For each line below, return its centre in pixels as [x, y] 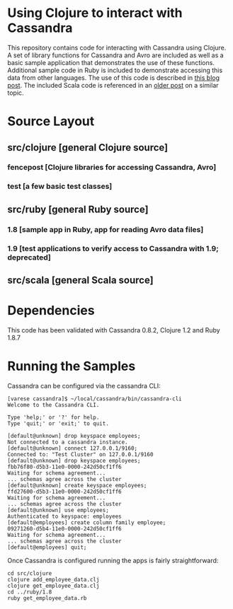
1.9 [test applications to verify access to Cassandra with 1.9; [113, 248]
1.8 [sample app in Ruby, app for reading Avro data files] [106, 229]
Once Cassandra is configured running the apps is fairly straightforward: [113, 560]
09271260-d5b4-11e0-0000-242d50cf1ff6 [64, 528]
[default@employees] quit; [47, 547]
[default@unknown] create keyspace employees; [77, 485]
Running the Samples [72, 366]
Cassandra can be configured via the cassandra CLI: [84, 385]
